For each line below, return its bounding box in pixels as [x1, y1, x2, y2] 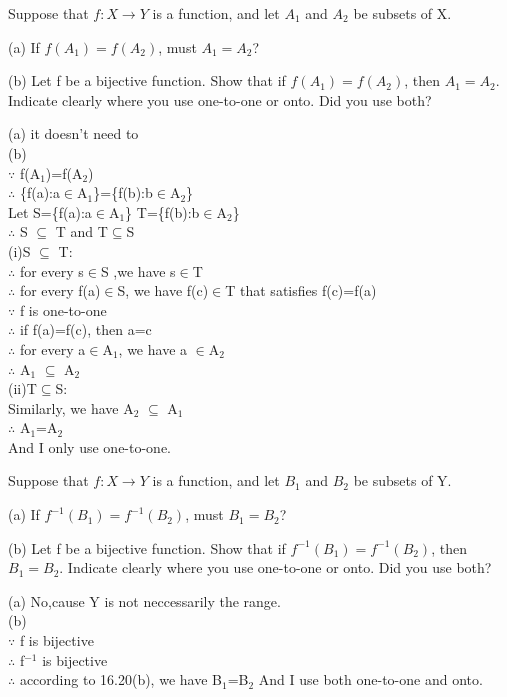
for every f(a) [19, 280, 101, 301]
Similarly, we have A [8, 397, 134, 418]
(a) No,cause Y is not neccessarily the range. [8, 590, 281, 611]
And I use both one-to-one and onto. [258, 669, 483, 690]
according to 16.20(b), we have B [19, 669, 222, 690]
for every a [19, 338, 86, 359]
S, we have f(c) [117, 280, 209, 301]
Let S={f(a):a [8, 201, 92, 222]
